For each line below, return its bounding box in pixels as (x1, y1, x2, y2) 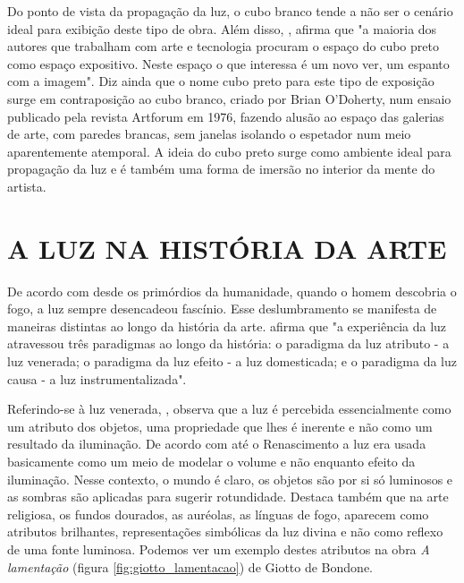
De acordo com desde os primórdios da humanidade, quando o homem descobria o (7, 281, 457, 300)
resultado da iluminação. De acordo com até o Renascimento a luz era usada (7, 434, 426, 453)
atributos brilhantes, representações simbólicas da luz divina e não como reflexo (7, 522, 443, 541)
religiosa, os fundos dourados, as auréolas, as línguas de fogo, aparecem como (7, 504, 429, 523)
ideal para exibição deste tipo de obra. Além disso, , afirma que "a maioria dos (7, 19, 437, 38)
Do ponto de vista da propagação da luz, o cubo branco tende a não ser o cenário (7, 2, 453, 20)
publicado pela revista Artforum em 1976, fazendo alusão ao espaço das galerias (7, 107, 444, 125)
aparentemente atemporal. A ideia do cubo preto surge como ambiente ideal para (7, 141, 451, 160)
